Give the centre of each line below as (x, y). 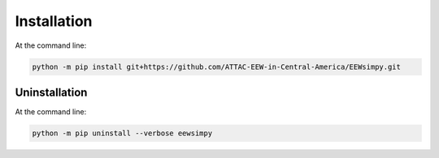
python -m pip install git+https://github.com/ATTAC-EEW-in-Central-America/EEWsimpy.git (217, 66)
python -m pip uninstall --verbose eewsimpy (122, 133)
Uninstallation (51, 92)
